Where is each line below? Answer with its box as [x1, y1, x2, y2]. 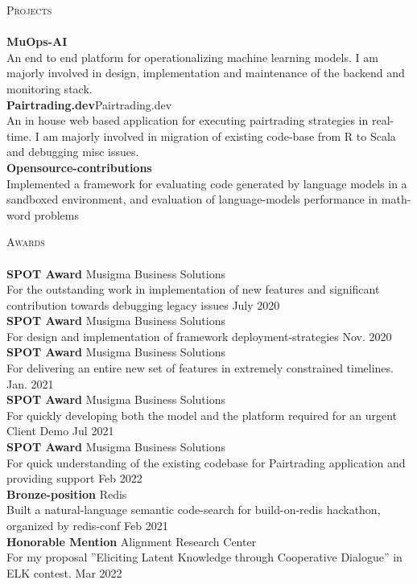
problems [34, 206, 79, 223]
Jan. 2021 [6, 375, 54, 392]
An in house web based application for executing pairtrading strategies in [6, 112, 369, 129]
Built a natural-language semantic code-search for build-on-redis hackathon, [6, 501, 381, 518]
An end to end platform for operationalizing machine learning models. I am [6, 48, 378, 65]
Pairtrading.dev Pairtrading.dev [6, 96, 172, 113]
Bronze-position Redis [6, 485, 127, 502]
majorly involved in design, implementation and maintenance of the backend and [6, 64, 405, 81]
